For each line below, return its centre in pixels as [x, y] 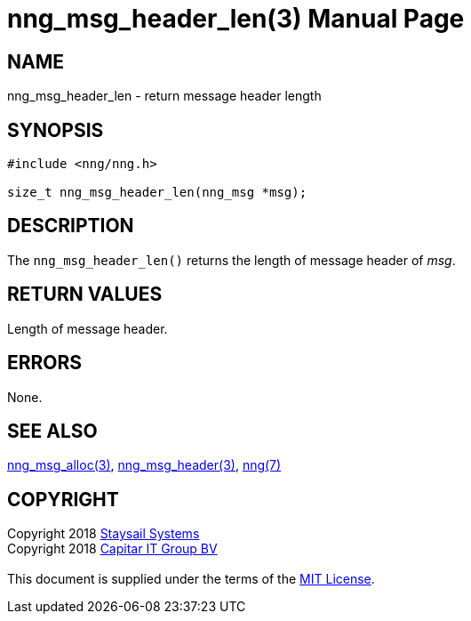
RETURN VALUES [85, 294]
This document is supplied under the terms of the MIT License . [191, 579]
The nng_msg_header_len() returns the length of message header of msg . [232, 260]
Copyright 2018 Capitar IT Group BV [112, 549]
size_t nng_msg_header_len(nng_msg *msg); [157, 193]
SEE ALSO [52, 431]
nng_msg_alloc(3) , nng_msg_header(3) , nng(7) [144, 465]
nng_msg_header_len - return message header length [164, 96]
